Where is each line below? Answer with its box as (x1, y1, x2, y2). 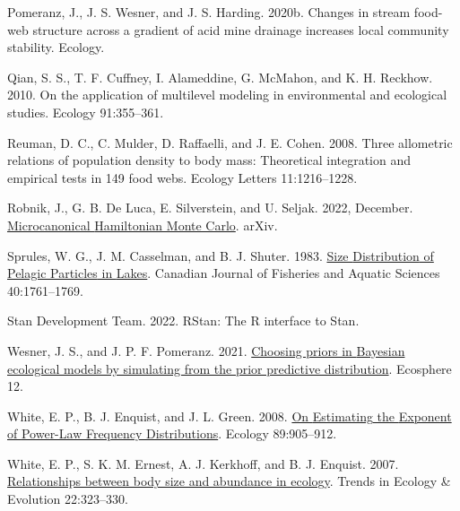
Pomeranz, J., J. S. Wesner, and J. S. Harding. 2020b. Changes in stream (7, 3, 411, 21)
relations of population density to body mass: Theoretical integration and (7, 151, 412, 169)
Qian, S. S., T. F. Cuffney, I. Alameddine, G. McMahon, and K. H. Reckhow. (7, 67, 433, 86)
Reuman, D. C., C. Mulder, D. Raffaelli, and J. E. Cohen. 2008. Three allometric (7, 133, 453, 152)
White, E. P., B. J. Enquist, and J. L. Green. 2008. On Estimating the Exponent (7, 406, 452, 425)
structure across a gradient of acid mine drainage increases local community (32, 20, 449, 39)
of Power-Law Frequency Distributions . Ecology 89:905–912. (7, 424, 337, 443)
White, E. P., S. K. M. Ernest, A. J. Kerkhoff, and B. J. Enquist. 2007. (7, 454, 399, 472)
